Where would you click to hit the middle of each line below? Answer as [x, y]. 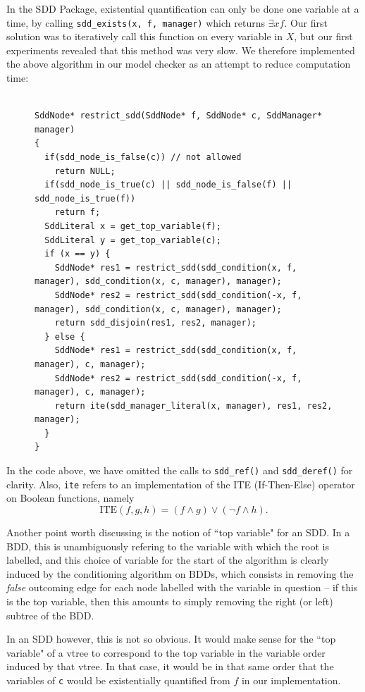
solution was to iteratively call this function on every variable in [144, 36]
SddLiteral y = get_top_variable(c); [133, 240]
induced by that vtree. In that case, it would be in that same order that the [170, 666]
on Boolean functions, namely [70, 498]
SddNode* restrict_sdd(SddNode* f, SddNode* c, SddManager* [179, 116]
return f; [78, 212]
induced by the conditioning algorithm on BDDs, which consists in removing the [180, 573]
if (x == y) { [78, 254]
